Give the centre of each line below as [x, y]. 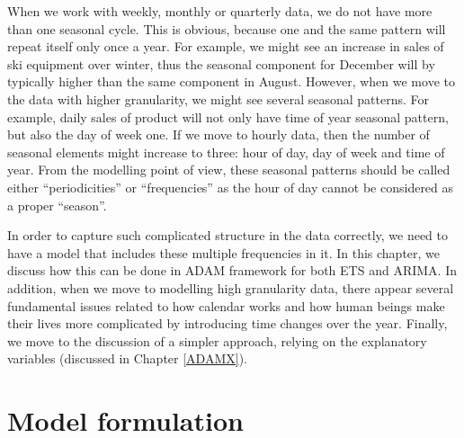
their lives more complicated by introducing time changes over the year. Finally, [228, 323]
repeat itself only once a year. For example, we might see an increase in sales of [226, 46]
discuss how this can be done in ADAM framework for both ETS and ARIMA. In [232, 270]
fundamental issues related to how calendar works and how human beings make [226, 305]
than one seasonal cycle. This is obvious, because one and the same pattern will [227, 28]
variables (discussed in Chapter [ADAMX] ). [127, 358]
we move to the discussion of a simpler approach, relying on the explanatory [217, 340]
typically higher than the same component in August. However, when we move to [231, 81]
